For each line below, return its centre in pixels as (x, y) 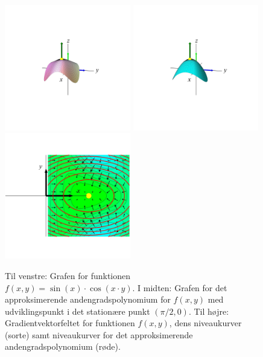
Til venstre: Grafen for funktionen (68, 275)
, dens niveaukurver (205, 323)
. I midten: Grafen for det (180, 287)
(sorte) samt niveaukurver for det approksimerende (99, 334)
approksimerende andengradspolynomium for (88, 299)
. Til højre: (209, 311)
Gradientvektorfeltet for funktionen (70, 323)
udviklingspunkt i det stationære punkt (78, 311)
